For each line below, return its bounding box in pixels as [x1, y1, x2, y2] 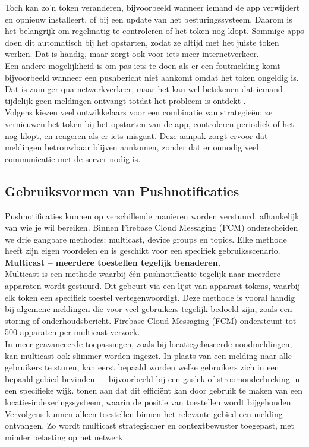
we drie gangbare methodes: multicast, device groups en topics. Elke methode [5, 232, 287, 245]
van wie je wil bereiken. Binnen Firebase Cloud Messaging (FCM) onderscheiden [5, 221, 298, 234]
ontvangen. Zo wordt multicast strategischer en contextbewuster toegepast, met [5, 419, 294, 432]
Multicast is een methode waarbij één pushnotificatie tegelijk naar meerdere [5, 267, 280, 280]
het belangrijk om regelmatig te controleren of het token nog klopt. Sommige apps [5, 24, 304, 37]
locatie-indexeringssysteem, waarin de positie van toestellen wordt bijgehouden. [5, 396, 294, 408]
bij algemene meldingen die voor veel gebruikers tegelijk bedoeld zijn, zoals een [5, 303, 292, 315]
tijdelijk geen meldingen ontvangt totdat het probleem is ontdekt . [5, 94, 246, 106]
